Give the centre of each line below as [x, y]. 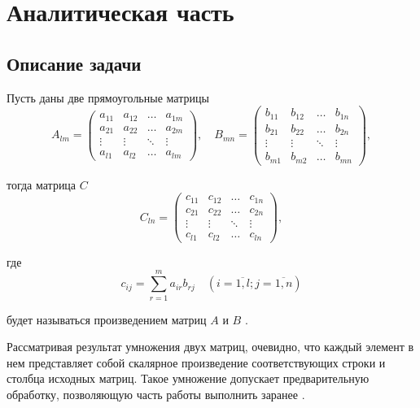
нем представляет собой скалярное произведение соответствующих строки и [196, 362]
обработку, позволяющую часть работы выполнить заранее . [156, 394]
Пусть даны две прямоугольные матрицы [108, 97]
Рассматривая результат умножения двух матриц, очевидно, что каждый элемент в [210, 347]
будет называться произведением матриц [107, 319]
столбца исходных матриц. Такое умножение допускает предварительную [188, 378]
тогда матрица [42, 184]
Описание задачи [74, 63]
